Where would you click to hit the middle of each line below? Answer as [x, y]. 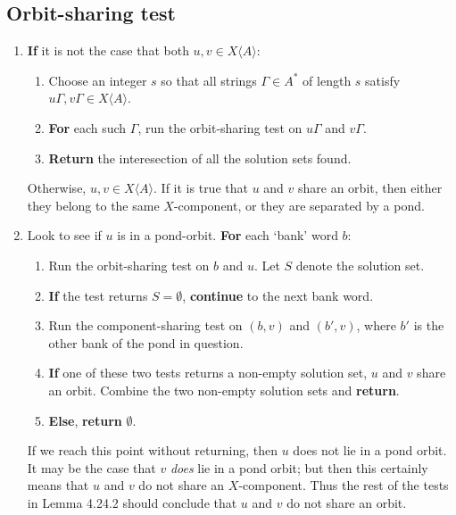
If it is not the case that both [108, 50]
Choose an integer [98, 80]
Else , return [85, 420]
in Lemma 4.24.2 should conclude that [132, 502]
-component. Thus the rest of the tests [344, 485]
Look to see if [64, 235]
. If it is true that [201, 188]
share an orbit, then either [370, 188]
